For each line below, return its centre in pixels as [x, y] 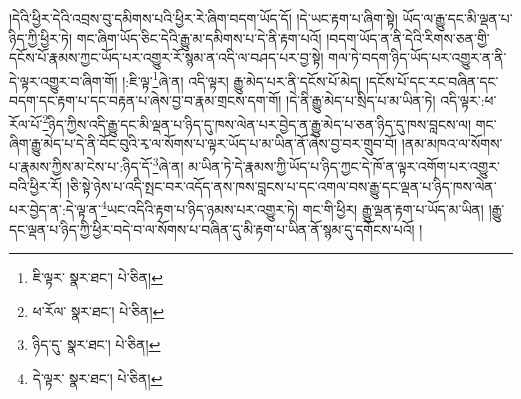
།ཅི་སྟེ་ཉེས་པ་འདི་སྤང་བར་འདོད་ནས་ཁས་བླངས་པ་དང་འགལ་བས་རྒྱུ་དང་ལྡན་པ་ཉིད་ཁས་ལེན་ [281, 185]
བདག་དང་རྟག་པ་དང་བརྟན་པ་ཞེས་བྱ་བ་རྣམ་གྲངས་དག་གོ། [145, 100]
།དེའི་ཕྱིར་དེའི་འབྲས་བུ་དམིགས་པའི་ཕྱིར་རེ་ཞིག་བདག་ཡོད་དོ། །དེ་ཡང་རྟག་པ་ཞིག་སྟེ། [203, 18]
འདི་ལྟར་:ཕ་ [468, 100]
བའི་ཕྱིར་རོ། [36, 185]
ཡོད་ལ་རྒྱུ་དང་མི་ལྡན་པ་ [457, 18]
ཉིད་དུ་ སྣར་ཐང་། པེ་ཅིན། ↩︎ [96, 344]
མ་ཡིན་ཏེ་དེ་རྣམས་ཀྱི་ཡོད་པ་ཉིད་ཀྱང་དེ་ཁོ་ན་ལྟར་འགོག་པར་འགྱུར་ [344, 166]
